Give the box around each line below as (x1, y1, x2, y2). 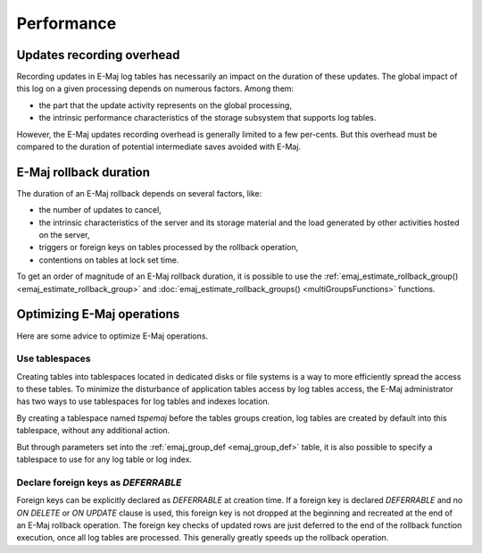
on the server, (38, 230, 90, 240)
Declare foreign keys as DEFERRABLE (16, 476, 182, 489)
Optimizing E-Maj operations (16, 306, 180, 322)
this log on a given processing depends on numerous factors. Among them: (16, 83, 295, 94)
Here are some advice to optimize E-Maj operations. (16, 331, 209, 341)
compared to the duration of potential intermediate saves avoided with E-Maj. (16, 141, 302, 152)
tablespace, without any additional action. (16, 425, 170, 436)
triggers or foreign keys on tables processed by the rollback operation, (38, 242, 299, 253)
